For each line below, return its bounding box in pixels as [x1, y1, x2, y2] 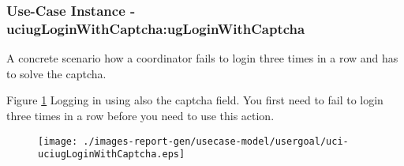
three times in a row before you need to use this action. [6, 107, 275, 123]
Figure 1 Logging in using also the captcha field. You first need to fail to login [6, 92, 383, 108]
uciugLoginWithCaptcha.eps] [38, 149, 185, 160]
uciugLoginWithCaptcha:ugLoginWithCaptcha [6, 18, 305, 38]
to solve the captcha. [6, 65, 107, 81]
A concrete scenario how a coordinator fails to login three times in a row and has [6, 50, 398, 66]
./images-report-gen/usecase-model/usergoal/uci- [83, 135, 349, 147]
